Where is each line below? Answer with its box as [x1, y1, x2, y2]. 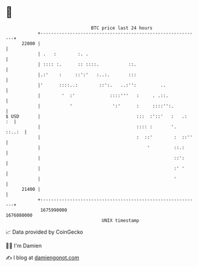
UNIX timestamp [101, 217, 140, 224]
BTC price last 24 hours [91, 25, 153, 31]
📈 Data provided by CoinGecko [5, 228, 83, 235]
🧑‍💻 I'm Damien [5, 242, 42, 249]
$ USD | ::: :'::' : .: [5, 113, 187, 120]
